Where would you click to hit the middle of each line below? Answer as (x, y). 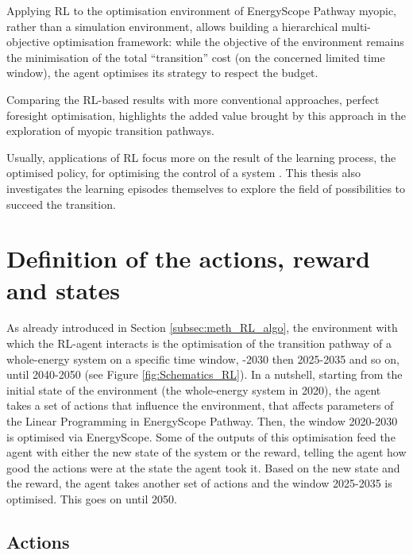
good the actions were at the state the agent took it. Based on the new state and (203, 467)
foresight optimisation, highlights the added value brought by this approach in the (206, 115)
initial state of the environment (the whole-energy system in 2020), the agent (194, 389)
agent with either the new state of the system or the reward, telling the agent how (206, 452)
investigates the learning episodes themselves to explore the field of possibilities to (206, 188)
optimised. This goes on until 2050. (92, 498)
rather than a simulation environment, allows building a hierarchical (172, 26)
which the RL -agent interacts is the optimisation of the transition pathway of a (199, 343)
